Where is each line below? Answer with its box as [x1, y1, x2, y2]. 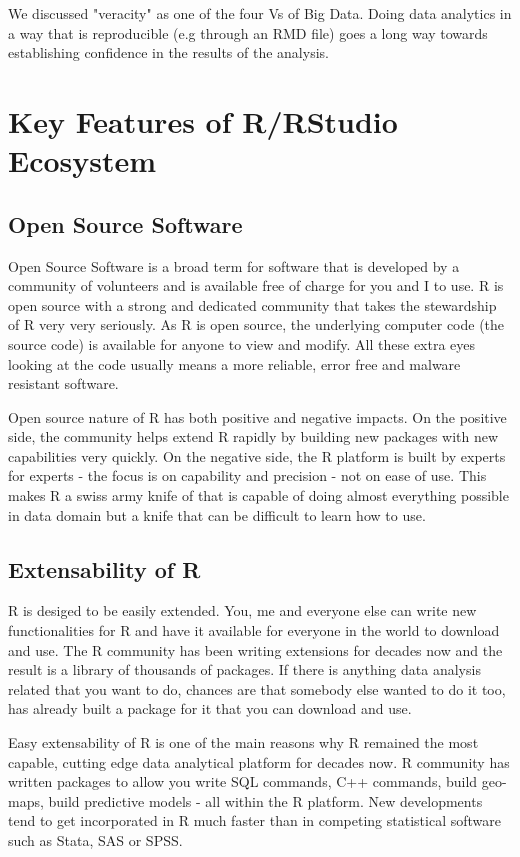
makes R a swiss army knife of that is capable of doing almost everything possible [8, 485, 509, 506]
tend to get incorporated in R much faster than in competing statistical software [8, 810, 501, 831]
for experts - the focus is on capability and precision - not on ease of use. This [8, 465, 487, 486]
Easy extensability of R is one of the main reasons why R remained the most [8, 732, 479, 753]
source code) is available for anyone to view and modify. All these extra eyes [8, 333, 476, 354]
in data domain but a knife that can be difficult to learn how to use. [8, 504, 426, 525]
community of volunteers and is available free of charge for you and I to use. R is [8, 275, 504, 296]
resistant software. [8, 373, 119, 394]
